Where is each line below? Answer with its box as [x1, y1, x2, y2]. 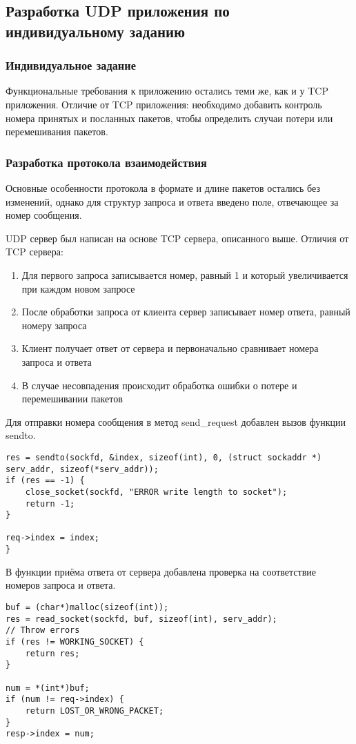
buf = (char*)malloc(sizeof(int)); [6, 602, 169, 612]
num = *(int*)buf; [6, 683, 90, 693]
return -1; [25, 498, 75, 509]
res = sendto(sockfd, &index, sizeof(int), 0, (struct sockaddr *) [6, 452, 322, 462]
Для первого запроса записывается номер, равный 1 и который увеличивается [21, 267, 348, 282]
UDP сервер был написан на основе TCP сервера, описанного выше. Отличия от [6, 231, 349, 245]
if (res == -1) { [6, 476, 85, 486]
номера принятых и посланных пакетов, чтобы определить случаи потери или [6, 110, 333, 125]
